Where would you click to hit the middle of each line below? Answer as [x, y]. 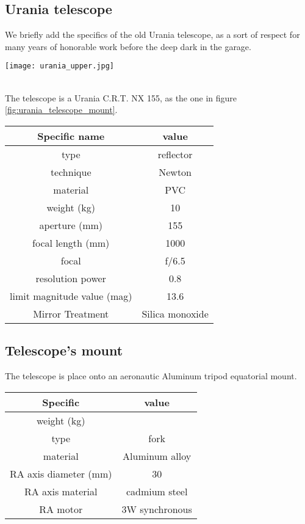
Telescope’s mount [64, 350]
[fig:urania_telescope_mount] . [61, 110]
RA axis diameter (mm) [61, 473]
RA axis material [61, 491]
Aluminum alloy [157, 456]
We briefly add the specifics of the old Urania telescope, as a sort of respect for [152, 35]
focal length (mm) [71, 242]
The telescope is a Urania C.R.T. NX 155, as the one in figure [121, 97]
